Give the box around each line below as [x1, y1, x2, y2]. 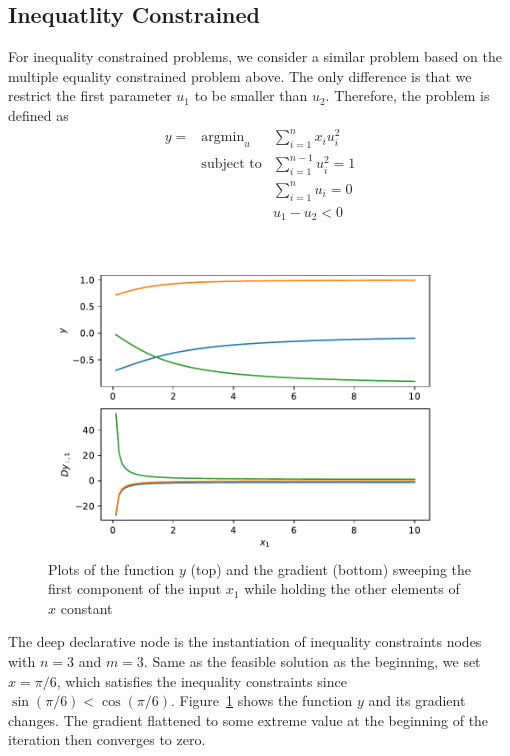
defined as [8, 104, 69, 125]
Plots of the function [48, 558, 175, 579]
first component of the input [48, 578, 222, 599]
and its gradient [368, 690, 466, 711]
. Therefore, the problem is [325, 85, 490, 106]
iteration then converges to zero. [8, 729, 206, 750]
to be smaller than [194, 85, 308, 106]
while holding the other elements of [244, 578, 460, 599]
